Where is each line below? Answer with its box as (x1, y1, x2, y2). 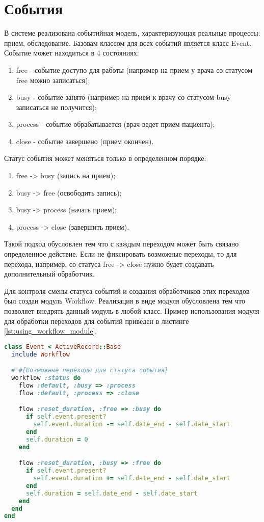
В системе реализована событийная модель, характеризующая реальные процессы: (4, 28, 260, 38)
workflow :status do (11, 374, 81, 382)
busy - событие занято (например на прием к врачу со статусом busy (16, 92, 231, 102)
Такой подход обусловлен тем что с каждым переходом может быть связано (4, 238, 239, 249)
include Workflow (11, 350, 70, 358)
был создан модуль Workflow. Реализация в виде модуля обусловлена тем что (4, 295, 245, 306)
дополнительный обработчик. (4, 268, 95, 279)
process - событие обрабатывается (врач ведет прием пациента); (16, 119, 215, 129)
